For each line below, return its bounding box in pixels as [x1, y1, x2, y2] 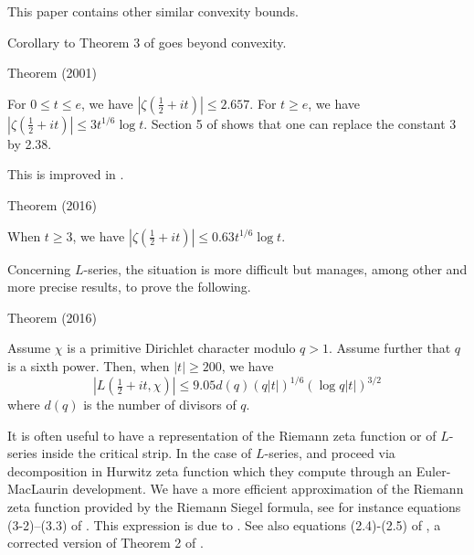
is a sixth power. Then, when [7, 356, 170, 375]
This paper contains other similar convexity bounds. [7, 2, 299, 20]
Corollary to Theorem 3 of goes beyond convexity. [7, 32, 287, 51]
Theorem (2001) [7, 63, 98, 82]
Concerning [7, 259, 71, 278]
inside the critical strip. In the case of [41, 443, 252, 463]
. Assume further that [328, 338, 451, 358]
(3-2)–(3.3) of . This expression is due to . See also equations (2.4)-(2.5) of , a [7, 515, 441, 534]
